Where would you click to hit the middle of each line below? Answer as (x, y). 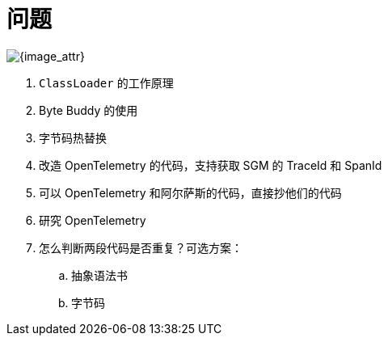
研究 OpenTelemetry (93, 220)
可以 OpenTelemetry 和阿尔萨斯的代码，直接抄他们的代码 (190, 192)
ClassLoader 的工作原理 (106, 82)
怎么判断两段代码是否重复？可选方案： (141, 247)
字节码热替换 (73, 137)
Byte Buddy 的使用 (89, 110)
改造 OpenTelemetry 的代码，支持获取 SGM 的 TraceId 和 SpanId (211, 165)
